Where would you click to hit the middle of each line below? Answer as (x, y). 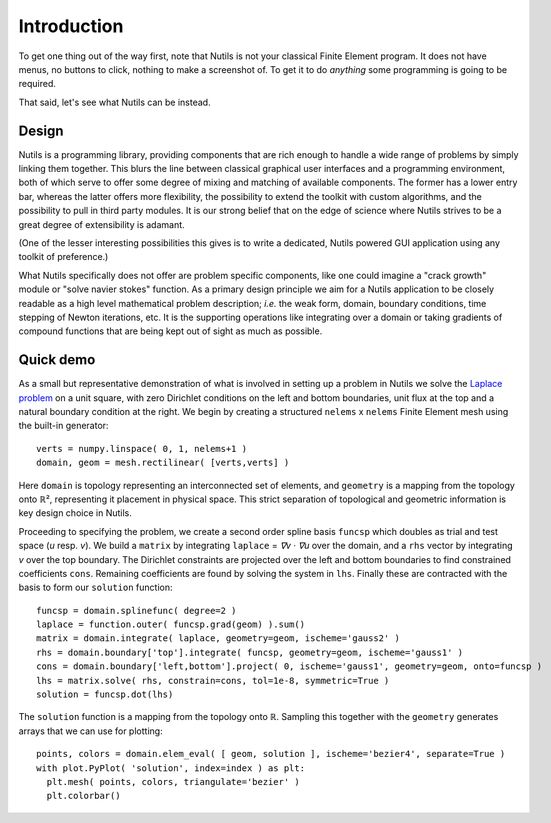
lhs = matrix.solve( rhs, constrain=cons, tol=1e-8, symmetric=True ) (213, 680)
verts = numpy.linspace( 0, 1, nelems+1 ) (142, 448)
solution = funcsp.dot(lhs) (105, 694)
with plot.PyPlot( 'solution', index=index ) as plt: (170, 768)
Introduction (71, 26)
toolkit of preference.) (63, 257)
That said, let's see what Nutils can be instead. (114, 102)
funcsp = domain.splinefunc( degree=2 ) (136, 610)
